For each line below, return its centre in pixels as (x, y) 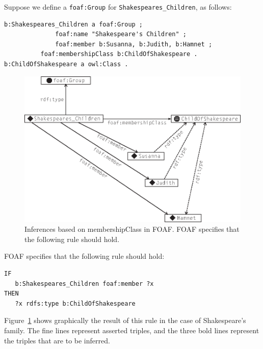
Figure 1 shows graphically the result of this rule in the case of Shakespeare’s (125, 320)
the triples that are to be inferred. (57, 340)
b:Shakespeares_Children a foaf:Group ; (74, 24)
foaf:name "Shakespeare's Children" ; (121, 34)
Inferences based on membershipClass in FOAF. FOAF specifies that (132, 229)
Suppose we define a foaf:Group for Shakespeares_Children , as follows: (118, 7)
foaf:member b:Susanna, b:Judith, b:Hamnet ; (134, 44)
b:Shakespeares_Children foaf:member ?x (84, 284)
